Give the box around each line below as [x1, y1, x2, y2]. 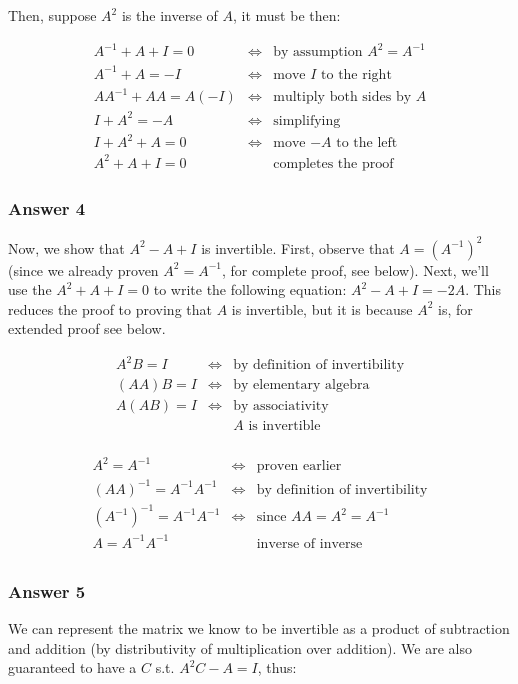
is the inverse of [121, 5, 218, 25]
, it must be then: [232, 5, 341, 25]
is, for [438, 298, 473, 319]
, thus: [257, 657, 297, 678]
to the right [321, 67, 392, 82]
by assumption [273, 45, 363, 60]
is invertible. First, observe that [201, 237, 395, 258]
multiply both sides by [273, 90, 412, 105]
